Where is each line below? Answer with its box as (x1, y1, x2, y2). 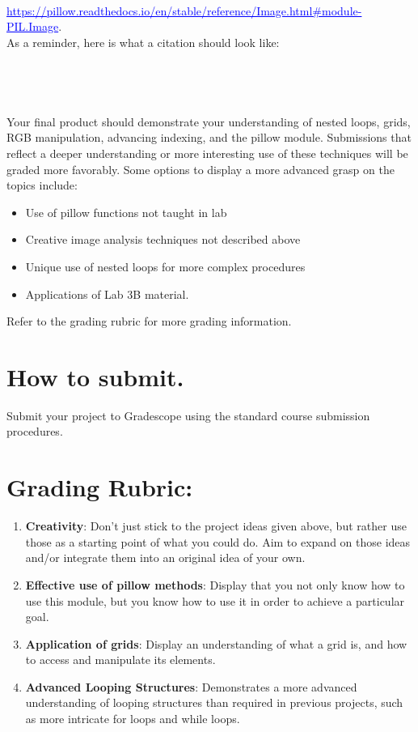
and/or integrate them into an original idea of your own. (25, 549, 306, 566)
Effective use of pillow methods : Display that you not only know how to (25, 576, 405, 593)
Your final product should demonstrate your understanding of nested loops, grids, (6, 113, 411, 130)
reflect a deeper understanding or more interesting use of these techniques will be (6, 144, 408, 161)
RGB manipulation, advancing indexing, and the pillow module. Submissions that (6, 129, 412, 146)
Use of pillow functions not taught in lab (25, 203, 227, 220)
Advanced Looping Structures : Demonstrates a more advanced (25, 678, 357, 695)
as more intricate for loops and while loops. (25, 710, 240, 727)
